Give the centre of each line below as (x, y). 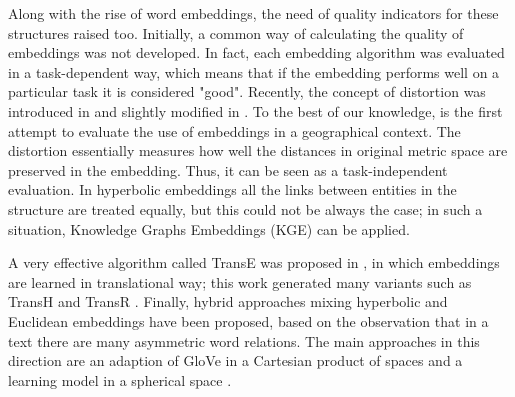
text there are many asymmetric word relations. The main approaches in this (244, 340)
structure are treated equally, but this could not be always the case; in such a (245, 208)
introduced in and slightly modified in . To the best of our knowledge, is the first (255, 110)
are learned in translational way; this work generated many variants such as (240, 281)
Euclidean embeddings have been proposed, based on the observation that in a (248, 320)
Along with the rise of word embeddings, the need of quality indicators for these (253, 13)
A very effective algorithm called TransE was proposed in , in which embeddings (254, 262)
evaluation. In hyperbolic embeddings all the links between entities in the (232, 189)
